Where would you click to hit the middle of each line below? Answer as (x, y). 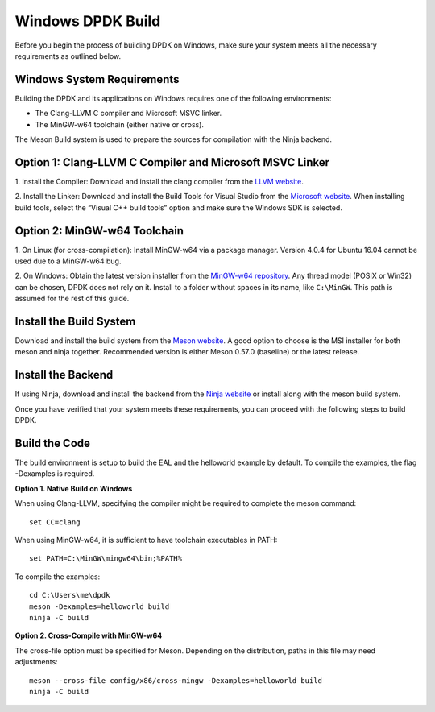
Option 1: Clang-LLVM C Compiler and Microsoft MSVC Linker (172, 162)
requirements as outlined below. (68, 56)
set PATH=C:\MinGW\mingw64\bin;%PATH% (106, 559)
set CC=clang (55, 522)
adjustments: (36, 662)
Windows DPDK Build (88, 21)
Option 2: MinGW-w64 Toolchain (99, 231)
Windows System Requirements (97, 79)
